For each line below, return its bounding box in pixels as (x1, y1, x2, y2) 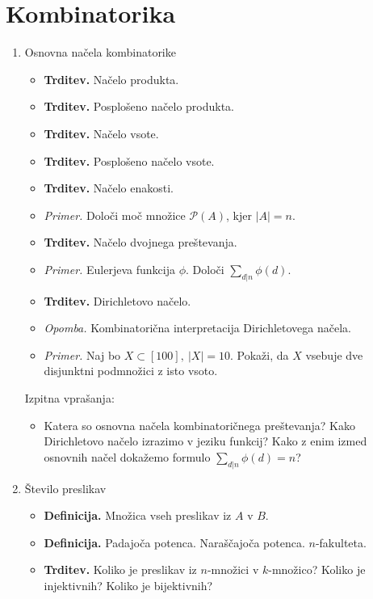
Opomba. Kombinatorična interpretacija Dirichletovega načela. (44, 319, 351, 336)
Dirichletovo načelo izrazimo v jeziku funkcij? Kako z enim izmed (44, 432, 367, 449)
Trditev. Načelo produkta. (44, 70, 179, 87)
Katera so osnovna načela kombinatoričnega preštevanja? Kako (44, 416, 355, 433)
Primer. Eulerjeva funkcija (44, 260, 175, 277)
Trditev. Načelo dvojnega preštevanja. (44, 234, 237, 251)
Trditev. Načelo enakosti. (44, 179, 174, 196)
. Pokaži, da (230, 346, 289, 363)
